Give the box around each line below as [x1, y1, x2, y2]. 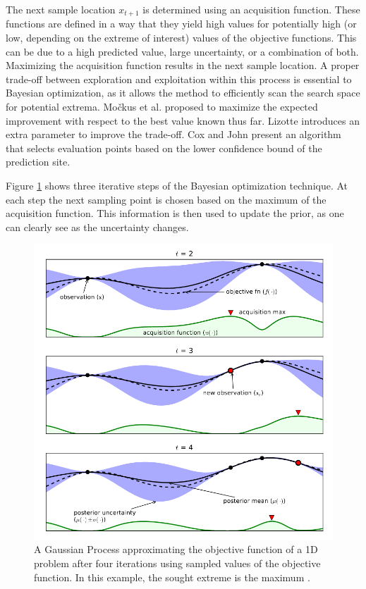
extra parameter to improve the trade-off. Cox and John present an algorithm [6, 127, 341, 142]
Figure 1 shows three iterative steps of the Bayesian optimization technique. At [6, 178, 348, 192]
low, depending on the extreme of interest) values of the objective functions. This [6, 30, 357, 45]
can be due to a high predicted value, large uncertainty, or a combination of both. [6, 44, 359, 58]
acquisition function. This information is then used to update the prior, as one [6, 206, 344, 221]
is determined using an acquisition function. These [142, 2, 360, 16]
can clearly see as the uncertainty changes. [6, 219, 189, 234]
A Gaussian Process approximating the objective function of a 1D [34, 542, 318, 557]
